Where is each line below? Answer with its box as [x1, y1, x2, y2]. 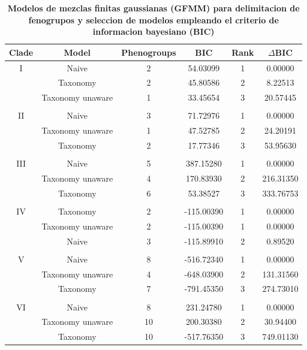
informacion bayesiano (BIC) [92, 25, 215, 38]
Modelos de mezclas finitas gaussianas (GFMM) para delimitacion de [7, 2, 300, 14]
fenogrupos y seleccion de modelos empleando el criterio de [28, 13, 279, 26]
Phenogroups [121, 46, 176, 58]
